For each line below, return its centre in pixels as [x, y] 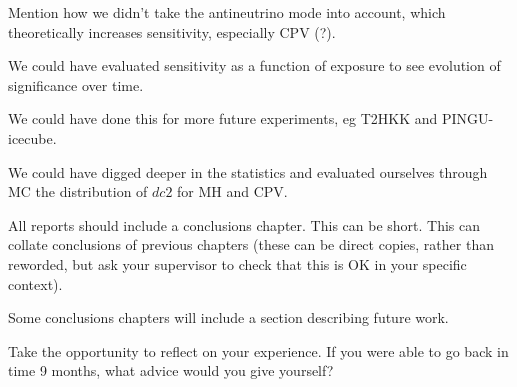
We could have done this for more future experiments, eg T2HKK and [223, 118]
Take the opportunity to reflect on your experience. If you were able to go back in [258, 350]
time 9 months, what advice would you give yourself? [171, 370]
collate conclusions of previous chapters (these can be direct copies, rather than [251, 244]
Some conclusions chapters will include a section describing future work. [228, 317]
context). [35, 283]
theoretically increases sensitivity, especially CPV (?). [172, 31]
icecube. [32, 137]
